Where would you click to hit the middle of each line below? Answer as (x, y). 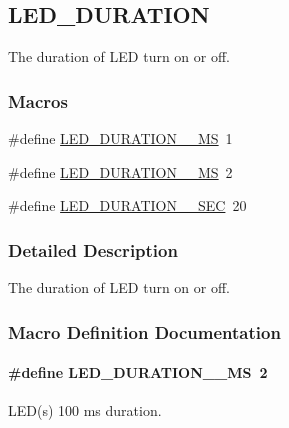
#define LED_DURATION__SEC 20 (127, 205)
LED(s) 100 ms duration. (85, 410)
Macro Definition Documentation (144, 331)
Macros (38, 100)
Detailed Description (93, 249)
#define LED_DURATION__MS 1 (120, 138)
